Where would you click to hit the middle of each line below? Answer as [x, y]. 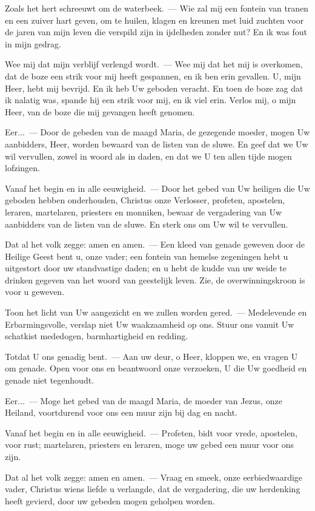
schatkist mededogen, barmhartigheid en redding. [97, 336]
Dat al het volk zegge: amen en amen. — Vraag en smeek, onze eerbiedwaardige [154, 477]
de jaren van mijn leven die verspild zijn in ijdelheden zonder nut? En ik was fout [156, 32]
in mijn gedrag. [33, 43]
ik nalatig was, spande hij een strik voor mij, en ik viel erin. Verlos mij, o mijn [151, 100]
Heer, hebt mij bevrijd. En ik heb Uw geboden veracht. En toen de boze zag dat [154, 88]
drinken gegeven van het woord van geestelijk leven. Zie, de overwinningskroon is [155, 279]
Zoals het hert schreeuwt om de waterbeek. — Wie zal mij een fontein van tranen [157, 8]
